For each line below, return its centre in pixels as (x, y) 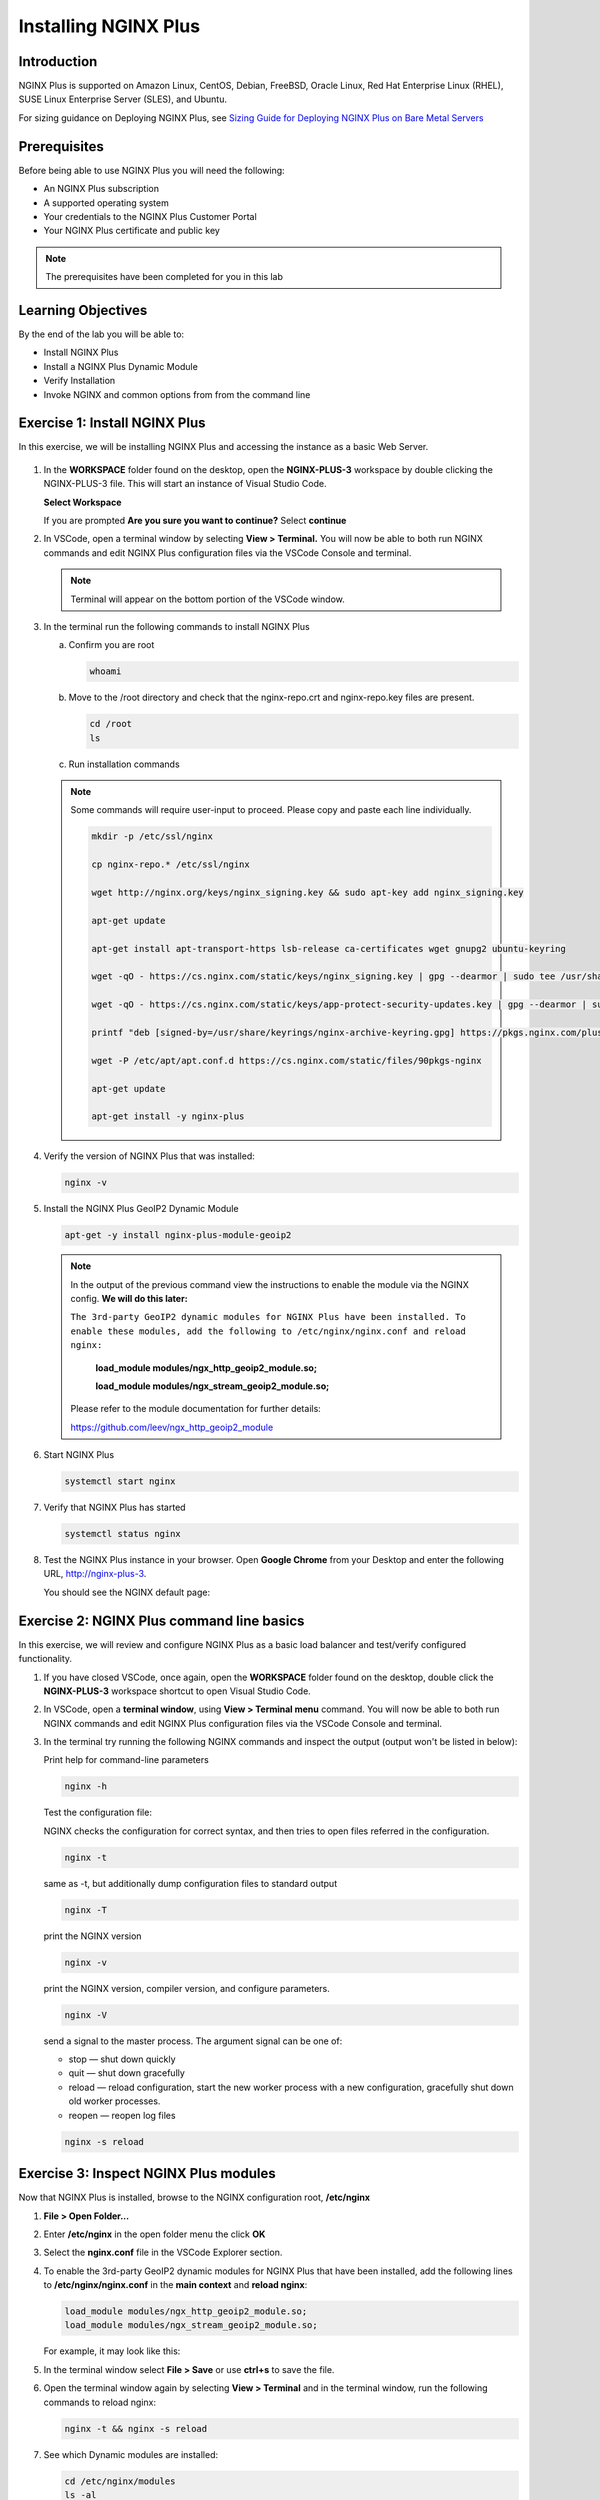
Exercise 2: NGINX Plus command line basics (161, 1620)
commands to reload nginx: (100, 2402)
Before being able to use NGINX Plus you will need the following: (151, 170)
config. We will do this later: (129, 1298)
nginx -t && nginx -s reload (136, 2428)
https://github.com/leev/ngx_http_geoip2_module (172, 1427)
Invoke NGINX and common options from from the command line (177, 394)
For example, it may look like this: (112, 2351)
